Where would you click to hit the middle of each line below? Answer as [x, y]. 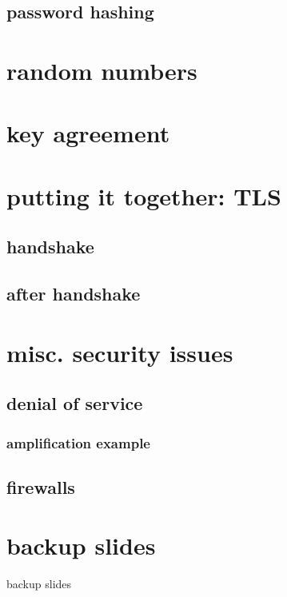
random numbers [102, 70]
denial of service [75, 403]
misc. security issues [120, 352]
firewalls [41, 486]
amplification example [78, 442]
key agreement [88, 133]
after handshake [74, 294]
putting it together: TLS [144, 195]
